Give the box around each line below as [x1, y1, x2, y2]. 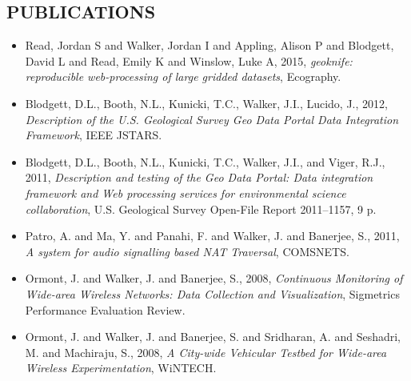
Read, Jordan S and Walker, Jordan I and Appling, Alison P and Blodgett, [25, 37, 394, 54]
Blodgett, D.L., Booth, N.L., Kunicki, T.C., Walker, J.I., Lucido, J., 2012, [25, 94, 388, 111]
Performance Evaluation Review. [25, 301, 186, 318]
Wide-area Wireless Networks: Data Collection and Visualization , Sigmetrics [25, 285, 400, 302]
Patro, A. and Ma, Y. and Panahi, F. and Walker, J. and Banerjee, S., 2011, [25, 227, 400, 244]
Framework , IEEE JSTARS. [25, 126, 162, 143]
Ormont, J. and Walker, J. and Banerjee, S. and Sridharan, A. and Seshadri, [25, 328, 401, 345]
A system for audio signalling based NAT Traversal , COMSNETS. [25, 243, 349, 259]
